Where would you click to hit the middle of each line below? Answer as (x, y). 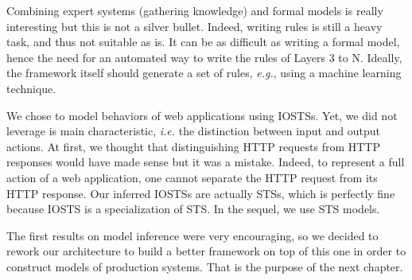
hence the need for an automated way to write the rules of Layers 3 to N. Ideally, (204, 57)
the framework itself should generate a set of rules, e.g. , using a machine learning (204, 73)
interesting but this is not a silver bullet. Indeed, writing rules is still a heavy (194, 26)
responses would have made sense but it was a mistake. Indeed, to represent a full (206, 162)
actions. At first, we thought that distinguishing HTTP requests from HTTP (193, 146)
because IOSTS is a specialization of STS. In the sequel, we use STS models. (193, 209)
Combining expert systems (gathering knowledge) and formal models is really (195, 10)
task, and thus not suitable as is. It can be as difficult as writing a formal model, (203, 42)
